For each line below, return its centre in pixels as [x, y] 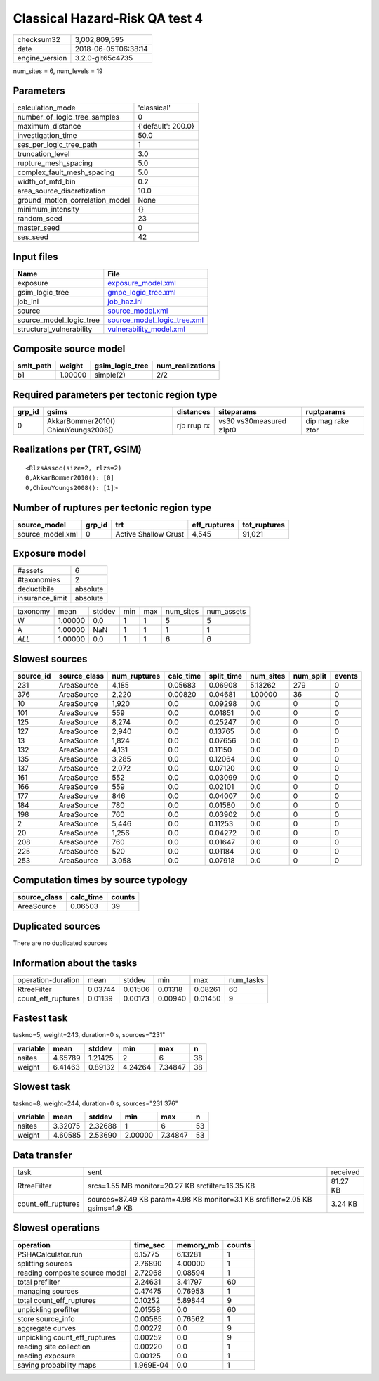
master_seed [38, 228]
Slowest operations [56, 1228]
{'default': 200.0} [166, 127]
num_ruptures [136, 676]
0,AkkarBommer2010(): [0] [70, 478]
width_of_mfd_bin [47, 181]
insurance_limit [42, 598]
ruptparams [326, 412]
